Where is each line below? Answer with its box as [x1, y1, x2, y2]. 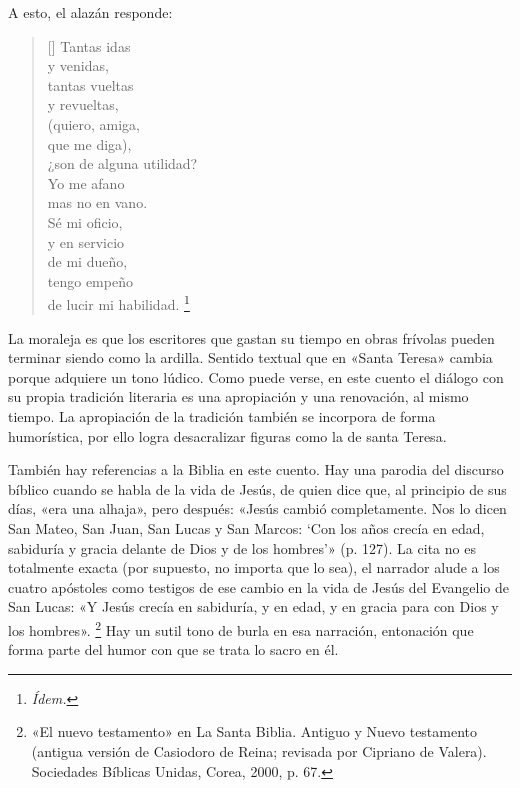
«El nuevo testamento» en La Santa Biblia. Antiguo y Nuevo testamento [31, 721, 478, 742]
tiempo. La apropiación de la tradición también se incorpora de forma [8, 405, 436, 426]
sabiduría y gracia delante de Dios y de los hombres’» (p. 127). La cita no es [8, 537, 476, 558]
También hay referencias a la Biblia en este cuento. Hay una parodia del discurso [8, 459, 504, 480]
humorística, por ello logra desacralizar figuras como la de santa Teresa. [8, 425, 447, 446]
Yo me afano [47, 172, 125, 193]
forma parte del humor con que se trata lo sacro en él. [8, 639, 339, 660]
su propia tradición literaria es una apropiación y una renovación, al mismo [8, 386, 469, 407]
